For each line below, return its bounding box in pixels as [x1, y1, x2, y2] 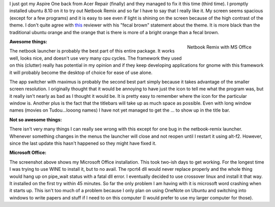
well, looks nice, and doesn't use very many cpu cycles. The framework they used [9, 55, 182, 61]
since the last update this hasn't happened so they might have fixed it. [9, 140, 157, 146]
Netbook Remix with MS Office [187, 44, 252, 50]
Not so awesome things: [9, 116, 62, 122]
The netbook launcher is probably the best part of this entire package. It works [9, 48, 175, 54]
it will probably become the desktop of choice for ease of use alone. [9, 69, 153, 75]
